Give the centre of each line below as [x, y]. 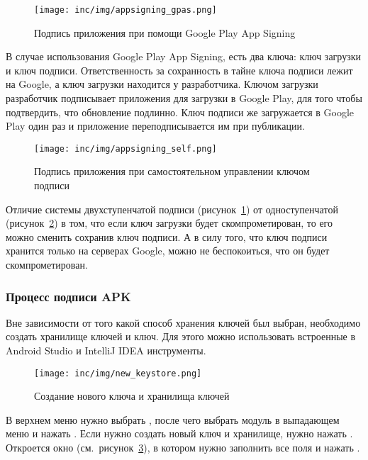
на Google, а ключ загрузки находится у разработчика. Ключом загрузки [162, 84]
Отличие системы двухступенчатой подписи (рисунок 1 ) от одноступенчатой [172, 209]
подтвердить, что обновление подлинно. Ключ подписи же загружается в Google [180, 112]
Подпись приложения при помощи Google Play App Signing [165, 32]
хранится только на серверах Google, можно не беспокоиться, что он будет [168, 251]
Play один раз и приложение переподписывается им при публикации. [155, 126]
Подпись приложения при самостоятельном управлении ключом [172, 171]
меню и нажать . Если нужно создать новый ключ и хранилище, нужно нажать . [179, 433]
